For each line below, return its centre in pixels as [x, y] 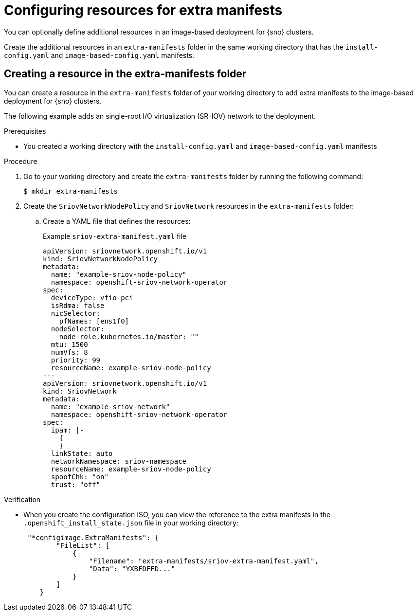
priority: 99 [76, 360]
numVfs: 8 [69, 352]
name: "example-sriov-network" [110, 407]
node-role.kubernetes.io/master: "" [129, 336]
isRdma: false [78, 305]
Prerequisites [25, 131]
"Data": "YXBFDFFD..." [132, 569]
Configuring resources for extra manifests [143, 10]
